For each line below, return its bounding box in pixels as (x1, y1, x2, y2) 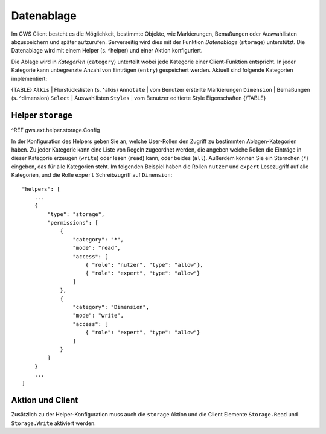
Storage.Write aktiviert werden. (11, 420, 96, 427)
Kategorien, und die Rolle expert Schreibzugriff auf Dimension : (11, 171, 173, 179)
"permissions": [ (47, 219, 99, 226)
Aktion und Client (11, 395, 78, 406)
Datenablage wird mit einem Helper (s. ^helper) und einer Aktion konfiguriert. (11, 47, 203, 54)
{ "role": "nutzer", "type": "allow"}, (85, 261, 203, 269)
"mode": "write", (72, 312, 124, 319)
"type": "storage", (47, 211, 105, 217)
